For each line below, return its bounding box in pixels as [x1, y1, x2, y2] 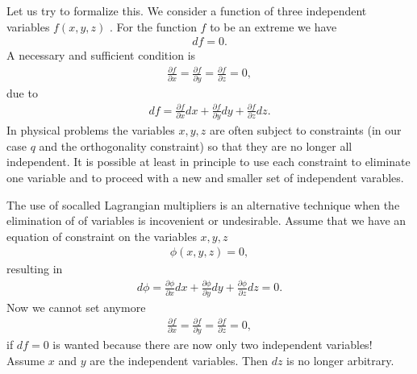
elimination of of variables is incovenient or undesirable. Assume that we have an [6, 212, 407, 229]
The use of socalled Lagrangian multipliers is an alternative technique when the [6, 196, 400, 213]
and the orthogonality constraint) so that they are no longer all [39, 137, 352, 154]
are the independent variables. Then [90, 351, 268, 368]
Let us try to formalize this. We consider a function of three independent [6, 2, 367, 19]
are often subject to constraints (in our [209, 122, 402, 139]
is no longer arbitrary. [286, 351, 394, 368]
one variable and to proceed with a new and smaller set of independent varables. [6, 168, 404, 185]
